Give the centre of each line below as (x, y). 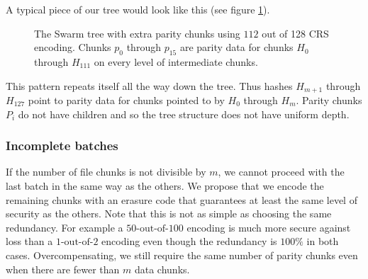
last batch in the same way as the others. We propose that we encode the (165, 186)
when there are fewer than (63, 269)
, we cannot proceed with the (281, 172)
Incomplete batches (62, 146)
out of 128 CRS (295, 33)
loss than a (29, 241)
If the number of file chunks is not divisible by (106, 172)
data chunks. (162, 269)
